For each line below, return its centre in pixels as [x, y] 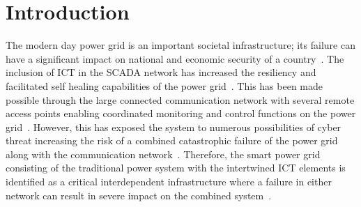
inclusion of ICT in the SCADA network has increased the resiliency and [161, 72]
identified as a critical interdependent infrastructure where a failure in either [169, 182]
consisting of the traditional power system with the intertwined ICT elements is [176, 168]
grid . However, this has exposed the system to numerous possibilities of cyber [174, 127]
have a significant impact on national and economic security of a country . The [175, 58]
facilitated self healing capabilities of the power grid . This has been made [164, 85]
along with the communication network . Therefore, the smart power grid [163, 154]
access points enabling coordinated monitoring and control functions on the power [181, 113]
